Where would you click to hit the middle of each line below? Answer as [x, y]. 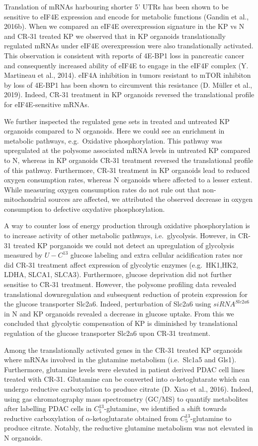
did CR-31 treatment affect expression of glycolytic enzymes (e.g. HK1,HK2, [121, 264]
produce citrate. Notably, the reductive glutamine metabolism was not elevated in [129, 428]
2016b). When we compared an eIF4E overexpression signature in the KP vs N [124, 26]
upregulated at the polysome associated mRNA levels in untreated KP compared [127, 150]
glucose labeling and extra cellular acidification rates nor [157, 255]
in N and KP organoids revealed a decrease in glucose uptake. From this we [119, 313]
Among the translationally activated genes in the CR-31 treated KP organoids [123, 350]
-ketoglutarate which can [212, 379]
